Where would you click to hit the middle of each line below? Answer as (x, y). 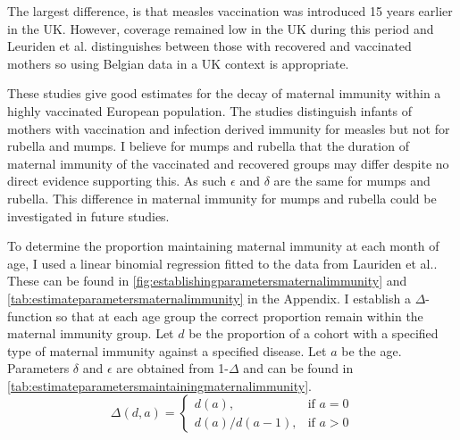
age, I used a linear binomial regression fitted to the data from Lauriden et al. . (222, 263)
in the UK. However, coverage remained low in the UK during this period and (221, 28)
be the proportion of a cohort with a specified (314, 333)
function (30, 315)
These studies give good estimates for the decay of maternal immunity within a (224, 93)
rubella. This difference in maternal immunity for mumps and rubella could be (222, 198)
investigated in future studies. (88, 216)
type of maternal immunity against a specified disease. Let (167, 350)
